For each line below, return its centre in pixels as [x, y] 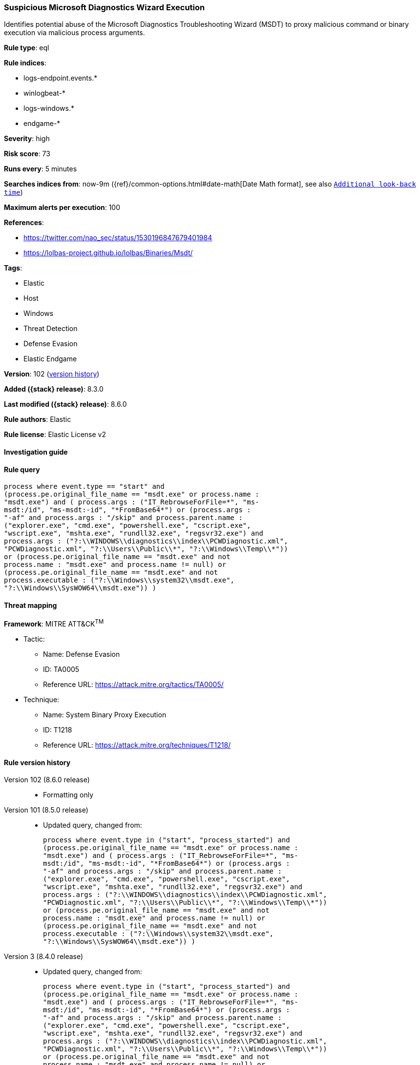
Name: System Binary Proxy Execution [105, 715]
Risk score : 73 [27, 154]
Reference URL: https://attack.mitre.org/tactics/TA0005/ [133, 685]
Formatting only [68, 795]
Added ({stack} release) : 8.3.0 [54, 389]
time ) [13, 192]
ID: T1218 [58, 730]
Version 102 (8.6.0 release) [47, 780]
